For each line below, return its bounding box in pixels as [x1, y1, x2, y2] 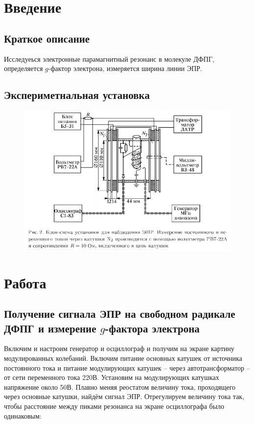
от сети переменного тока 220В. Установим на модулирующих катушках [4, 372, 219, 382]
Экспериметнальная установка [4, 87, 150, 102]
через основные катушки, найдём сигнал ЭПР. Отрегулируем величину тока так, [4, 391, 245, 401]
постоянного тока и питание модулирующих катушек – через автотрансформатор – [4, 362, 250, 373]
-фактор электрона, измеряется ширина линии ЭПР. [48, 63, 203, 73]
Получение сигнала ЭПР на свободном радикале [4, 306, 235, 321]
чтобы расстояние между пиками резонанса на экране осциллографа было [4, 400, 225, 411]
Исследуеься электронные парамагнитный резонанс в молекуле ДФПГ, [4, 53, 214, 64]
